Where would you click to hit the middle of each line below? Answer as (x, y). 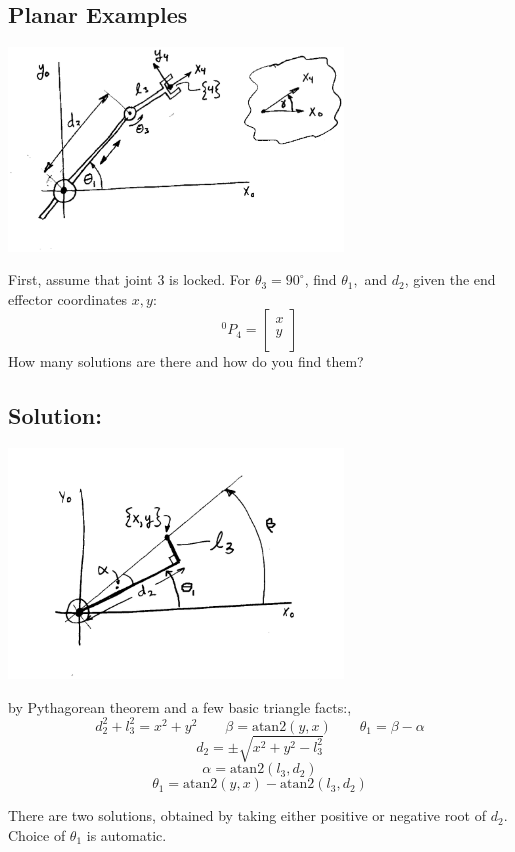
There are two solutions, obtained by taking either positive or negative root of (247, 815)
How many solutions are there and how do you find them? (186, 361)
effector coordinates (68, 298)
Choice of (37, 835)
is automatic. (126, 835)
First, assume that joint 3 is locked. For (129, 279)
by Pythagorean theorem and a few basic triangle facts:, (180, 706)
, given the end (450, 279)
